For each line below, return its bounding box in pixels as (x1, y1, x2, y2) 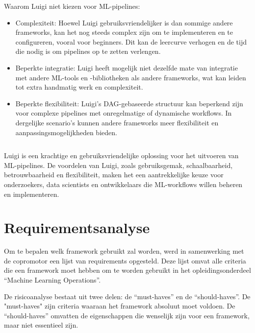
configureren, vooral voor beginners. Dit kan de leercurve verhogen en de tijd (15, 36, 247, 47)
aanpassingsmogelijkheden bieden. (15, 127, 117, 137)
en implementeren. (4, 189, 59, 199)
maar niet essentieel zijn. (4, 320, 78, 330)
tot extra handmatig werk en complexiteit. (15, 82, 143, 92)
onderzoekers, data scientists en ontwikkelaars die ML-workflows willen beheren (4, 179, 243, 189)
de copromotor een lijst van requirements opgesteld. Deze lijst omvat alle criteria (4, 255, 246, 265)
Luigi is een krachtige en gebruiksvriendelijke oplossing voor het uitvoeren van (4, 150, 239, 161)
